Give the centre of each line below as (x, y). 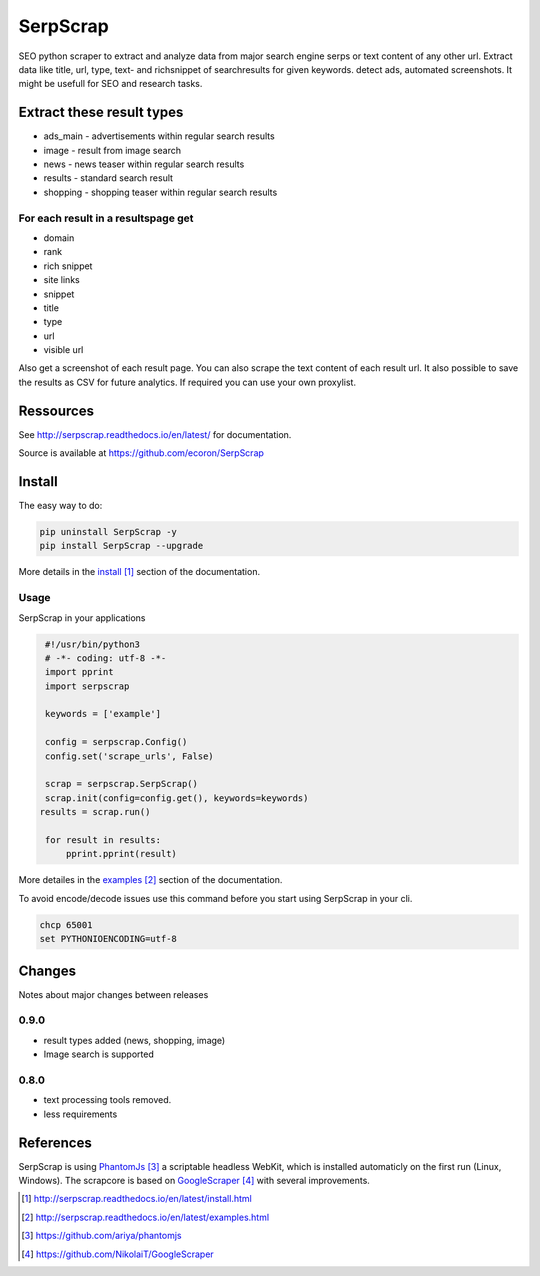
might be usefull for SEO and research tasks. (110, 84)
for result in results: (103, 840)
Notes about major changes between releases (113, 994)
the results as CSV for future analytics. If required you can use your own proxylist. (187, 382)
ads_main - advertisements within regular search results (159, 136)
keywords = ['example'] (103, 714)
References (55, 1142)
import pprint (79, 672)
